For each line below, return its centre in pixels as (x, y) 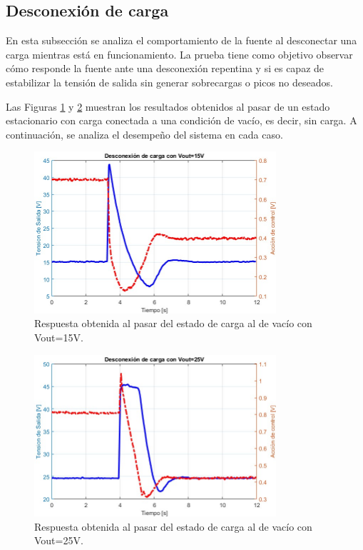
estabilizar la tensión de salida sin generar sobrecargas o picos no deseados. (169, 82)
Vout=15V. (59, 337)
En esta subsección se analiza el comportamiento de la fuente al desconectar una (181, 40)
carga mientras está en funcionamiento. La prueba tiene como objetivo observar (179, 54)
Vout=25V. (59, 540)
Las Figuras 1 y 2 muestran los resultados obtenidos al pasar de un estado (168, 106)
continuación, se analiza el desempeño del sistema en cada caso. (144, 134)
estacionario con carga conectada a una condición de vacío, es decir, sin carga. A (181, 120)
